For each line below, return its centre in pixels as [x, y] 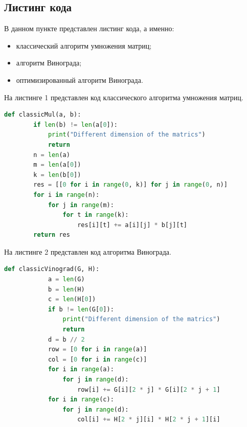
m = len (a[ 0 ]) [57, 165]
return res [52, 235]
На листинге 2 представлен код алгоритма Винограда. [88, 251]
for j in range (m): [81, 205]
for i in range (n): [66, 195]
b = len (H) [66, 289]
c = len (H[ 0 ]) [72, 299]
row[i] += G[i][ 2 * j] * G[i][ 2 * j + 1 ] [149, 389]
